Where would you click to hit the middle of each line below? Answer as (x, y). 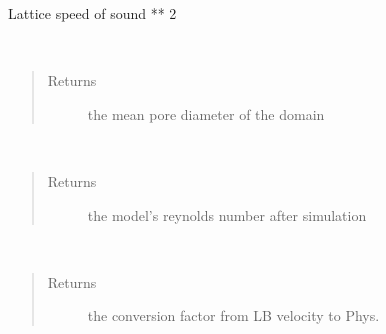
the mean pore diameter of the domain (206, 113)
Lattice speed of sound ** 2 (92, 13)
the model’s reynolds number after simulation (227, 214)
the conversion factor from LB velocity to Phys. (233, 315)
